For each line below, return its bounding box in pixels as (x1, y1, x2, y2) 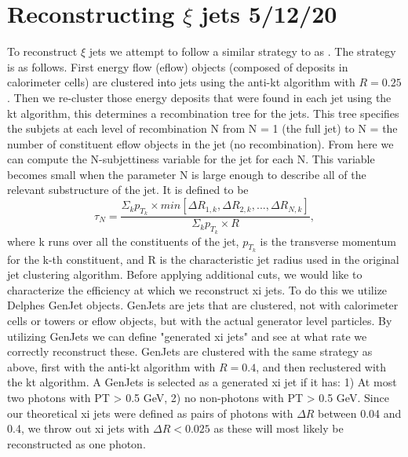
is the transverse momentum (260, 232, 396, 249)
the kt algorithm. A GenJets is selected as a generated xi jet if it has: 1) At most (7, 374, 397, 390)
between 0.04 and (318, 404, 402, 421)
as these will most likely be (213, 420, 344, 437)
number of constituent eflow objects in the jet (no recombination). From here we (7, 135, 394, 152)
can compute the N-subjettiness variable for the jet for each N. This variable (7, 151, 375, 167)
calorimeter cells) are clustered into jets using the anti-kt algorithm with (7, 74, 355, 90)
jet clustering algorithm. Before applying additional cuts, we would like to (7, 266, 362, 283)
